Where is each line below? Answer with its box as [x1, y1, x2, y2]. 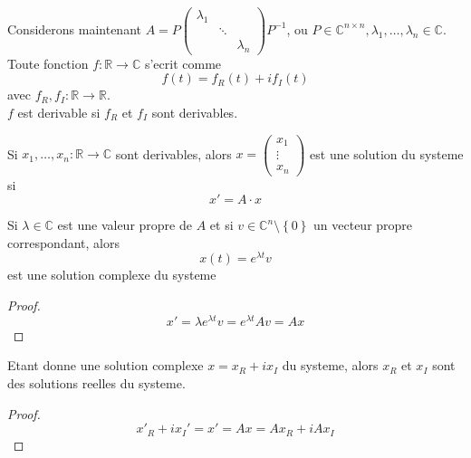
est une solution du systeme [310, 144, 464, 163]
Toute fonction [7, 53, 89, 72]
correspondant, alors [7, 233, 120, 252]
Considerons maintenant [7, 19, 141, 38]
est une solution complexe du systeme [7, 265, 216, 284]
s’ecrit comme [144, 53, 222, 72]
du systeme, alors [282, 356, 379, 375]
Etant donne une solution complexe [7, 356, 204, 375]
